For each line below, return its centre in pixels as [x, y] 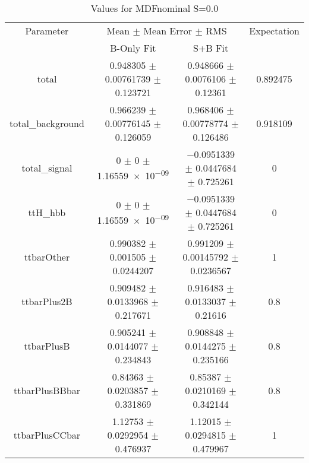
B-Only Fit [133, 48]
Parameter [47, 31]
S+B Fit [211, 48]
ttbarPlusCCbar [47, 435]
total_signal [47, 168]
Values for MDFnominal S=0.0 [154, 8]
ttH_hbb [47, 212]
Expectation [274, 31]
